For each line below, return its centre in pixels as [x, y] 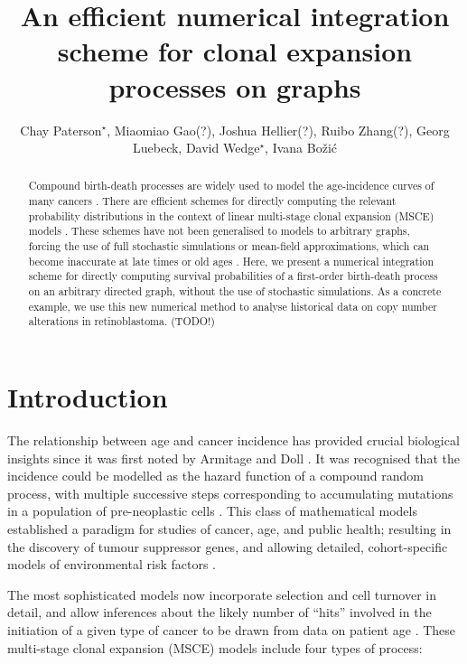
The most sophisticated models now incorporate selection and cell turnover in [222, 594]
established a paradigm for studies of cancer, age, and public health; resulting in [229, 528]
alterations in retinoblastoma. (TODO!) [121, 321]
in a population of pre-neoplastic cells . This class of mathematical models [212, 511]
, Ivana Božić [301, 148]
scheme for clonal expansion [235, 51]
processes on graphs [235, 86]
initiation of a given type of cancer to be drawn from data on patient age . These [232, 629]
